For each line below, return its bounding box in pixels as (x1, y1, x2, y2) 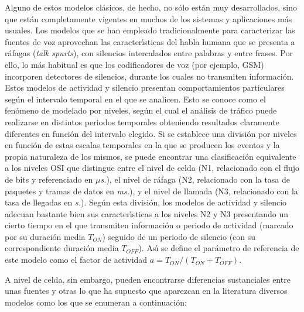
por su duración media (5, 230, 86, 242)
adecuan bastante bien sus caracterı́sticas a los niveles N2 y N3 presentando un (5, 207, 289, 220)
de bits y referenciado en (5, 173, 93, 185)
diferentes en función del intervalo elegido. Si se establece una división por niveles (5, 127, 297, 139)
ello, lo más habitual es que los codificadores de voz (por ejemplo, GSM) (5, 58, 264, 70)
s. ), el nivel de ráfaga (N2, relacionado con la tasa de (100, 173, 291, 185)
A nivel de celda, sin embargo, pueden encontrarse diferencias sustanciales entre (5, 273, 291, 285)
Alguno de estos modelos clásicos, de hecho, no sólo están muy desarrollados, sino (5, 1, 297, 13)
